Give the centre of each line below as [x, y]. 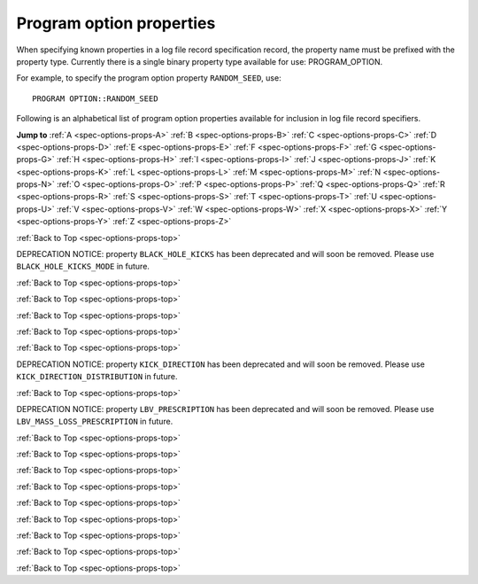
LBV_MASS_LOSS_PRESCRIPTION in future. [95, 422]
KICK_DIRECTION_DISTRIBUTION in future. [97, 377]
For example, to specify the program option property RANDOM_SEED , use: [149, 78]
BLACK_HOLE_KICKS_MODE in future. [83, 267]
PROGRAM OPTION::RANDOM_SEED [95, 98]
